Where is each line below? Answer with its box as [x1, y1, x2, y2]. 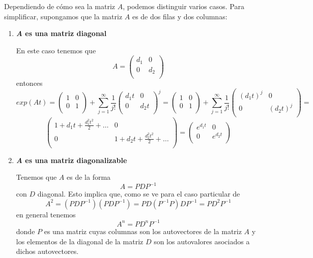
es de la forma [67, 172, 111, 182]
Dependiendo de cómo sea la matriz [4, 1, 116, 11]
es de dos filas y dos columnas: [132, 11, 227, 21]
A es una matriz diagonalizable [16, 154, 127, 165]
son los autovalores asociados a [154, 236, 250, 246]
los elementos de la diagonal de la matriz [16, 236, 144, 246]
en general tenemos [16, 209, 76, 219]
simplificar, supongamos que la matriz [4, 11, 123, 21]
